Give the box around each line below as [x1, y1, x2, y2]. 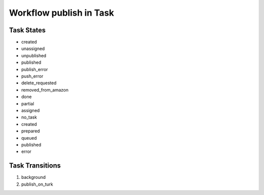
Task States [9, 26, 46, 34]
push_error [21, 73, 44, 79]
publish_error [21, 66, 48, 72]
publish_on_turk [21, 181, 53, 187]
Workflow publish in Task [9, 7, 114, 18]
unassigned [21, 46, 45, 51]
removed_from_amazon [21, 87, 68, 93]
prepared [21, 128, 40, 134]
